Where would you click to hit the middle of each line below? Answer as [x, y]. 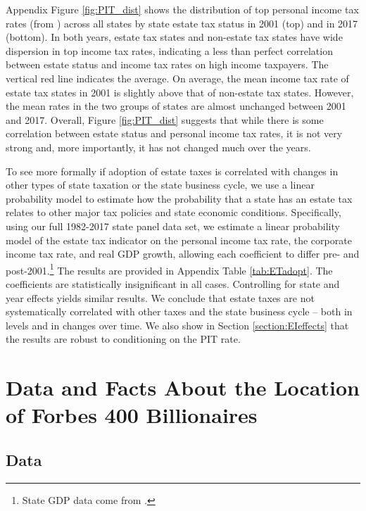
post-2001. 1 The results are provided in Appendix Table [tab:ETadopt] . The [169, 269]
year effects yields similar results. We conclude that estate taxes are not [160, 297]
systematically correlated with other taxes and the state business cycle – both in [179, 311]
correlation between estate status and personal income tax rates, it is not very [174, 133]
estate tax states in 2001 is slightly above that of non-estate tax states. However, [180, 92]
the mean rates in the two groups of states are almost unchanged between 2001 [176, 106]
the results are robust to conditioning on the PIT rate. [123, 339]
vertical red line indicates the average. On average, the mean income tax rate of [177, 78]
